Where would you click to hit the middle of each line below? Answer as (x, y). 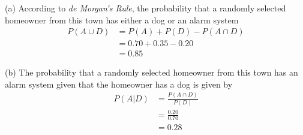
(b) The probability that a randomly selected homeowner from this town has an (151, 72)
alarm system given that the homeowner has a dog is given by (119, 84)
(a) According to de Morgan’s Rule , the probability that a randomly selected (145, 8)
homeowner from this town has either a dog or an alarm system (122, 19)
